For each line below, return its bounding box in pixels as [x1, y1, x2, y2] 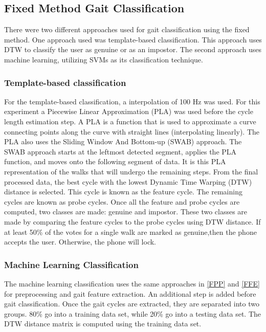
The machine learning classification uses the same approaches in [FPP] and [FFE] [4, 278, 260, 289]
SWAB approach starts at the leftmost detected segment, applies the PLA [4, 146, 237, 157]
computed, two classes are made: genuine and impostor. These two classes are [4, 206, 248, 217]
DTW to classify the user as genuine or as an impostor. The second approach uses [4, 44, 262, 55]
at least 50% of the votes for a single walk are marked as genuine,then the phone [4, 226, 257, 237]
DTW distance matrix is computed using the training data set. [4, 318, 202, 329]
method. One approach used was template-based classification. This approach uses [4, 34, 262, 45]
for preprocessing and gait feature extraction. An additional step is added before [4, 288, 256, 299]
